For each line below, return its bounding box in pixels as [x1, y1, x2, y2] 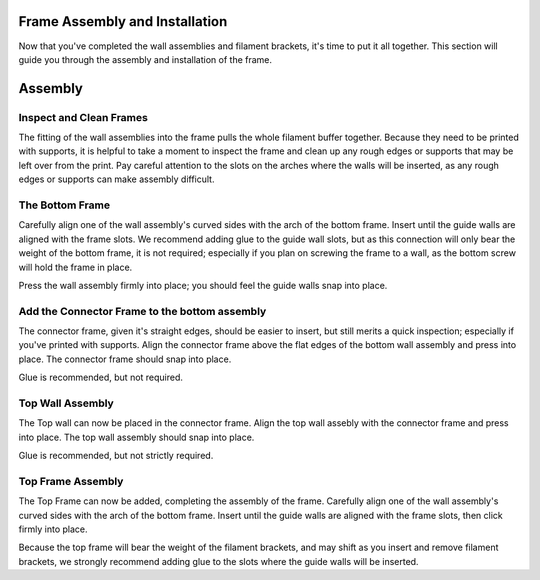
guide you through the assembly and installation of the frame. [18, 53, 273, 65]
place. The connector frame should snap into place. [18, 353, 232, 365]
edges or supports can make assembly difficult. [18, 173, 215, 185]
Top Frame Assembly [18, 474, 124, 488]
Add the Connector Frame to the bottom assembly [18, 304, 267, 318]
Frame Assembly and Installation [18, 13, 228, 30]
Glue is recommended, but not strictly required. [18, 450, 214, 462]
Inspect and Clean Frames [18, 110, 149, 124]
